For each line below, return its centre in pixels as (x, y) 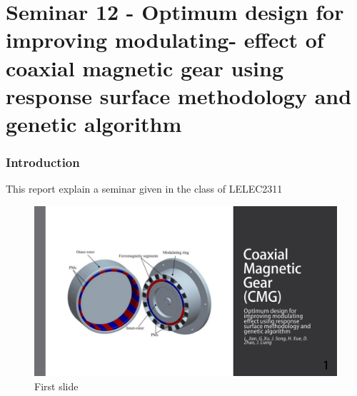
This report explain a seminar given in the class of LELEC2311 (144, 189)
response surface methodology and (179, 95)
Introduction (43, 162)
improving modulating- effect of (165, 40)
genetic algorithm (94, 123)
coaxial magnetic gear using (145, 67)
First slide (56, 386)
